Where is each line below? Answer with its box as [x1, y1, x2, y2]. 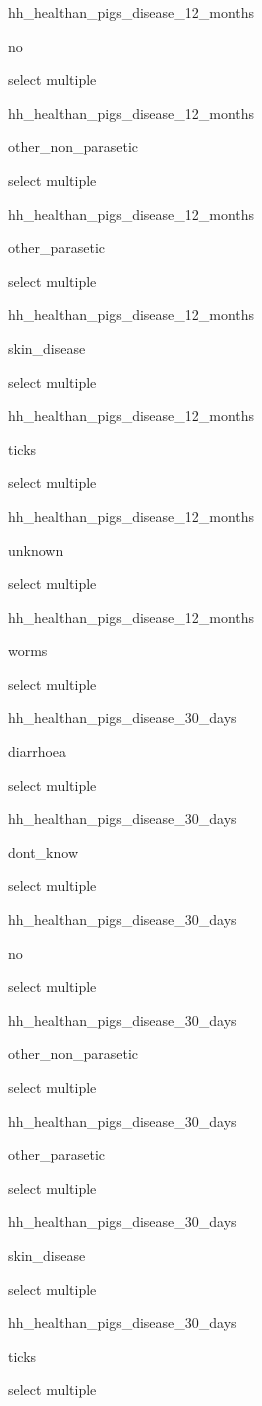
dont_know [8, 841, 79, 862]
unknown [8, 539, 64, 560]
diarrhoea [8, 741, 67, 762]
